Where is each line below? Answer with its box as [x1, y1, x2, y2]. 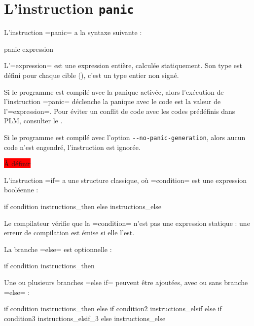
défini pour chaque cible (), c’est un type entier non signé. [4, 70, 179, 80]
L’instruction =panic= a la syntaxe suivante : [4, 27, 142, 37]
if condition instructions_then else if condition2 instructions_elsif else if [4, 303, 222, 314]
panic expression [4, 43, 54, 54]
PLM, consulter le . [4, 115, 63, 126]
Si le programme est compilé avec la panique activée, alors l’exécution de [4, 86, 224, 97]
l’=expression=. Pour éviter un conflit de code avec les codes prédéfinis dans [4, 106, 235, 116]
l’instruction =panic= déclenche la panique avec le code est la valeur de [4, 96, 221, 107]
